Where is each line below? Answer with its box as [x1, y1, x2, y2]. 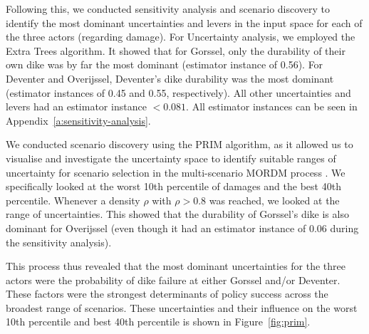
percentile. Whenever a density [6, 192, 140, 207]
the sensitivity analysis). [6, 234, 112, 249]
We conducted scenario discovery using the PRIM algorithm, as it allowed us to [6, 137, 353, 152]
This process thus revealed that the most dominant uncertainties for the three [6, 259, 346, 273]
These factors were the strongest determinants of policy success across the [6, 286, 328, 301]
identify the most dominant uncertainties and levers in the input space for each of [6, 15, 363, 30]
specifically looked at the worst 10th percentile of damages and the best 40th [6, 179, 341, 194]
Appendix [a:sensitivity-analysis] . [6, 113, 151, 127]
